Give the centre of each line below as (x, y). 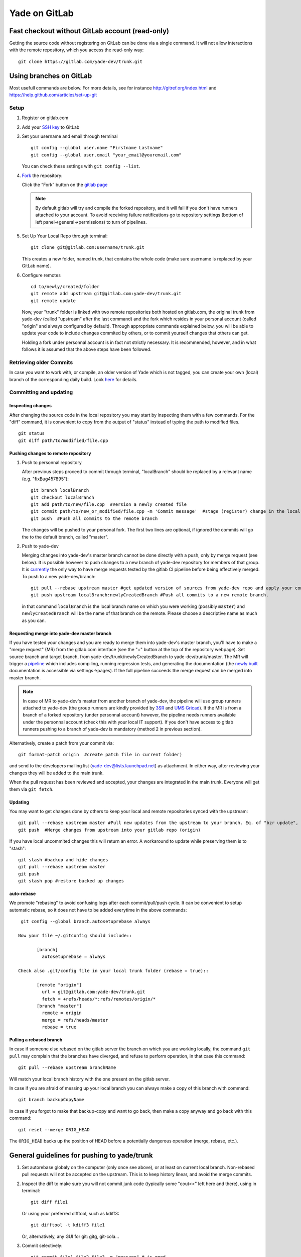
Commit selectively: (42, 1246)
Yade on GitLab (41, 13)
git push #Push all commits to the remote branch (94, 518)
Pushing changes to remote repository (50, 453)
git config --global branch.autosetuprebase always (86, 922)
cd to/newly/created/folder (65, 286)
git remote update (53, 301)
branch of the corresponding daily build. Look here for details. (73, 379)
